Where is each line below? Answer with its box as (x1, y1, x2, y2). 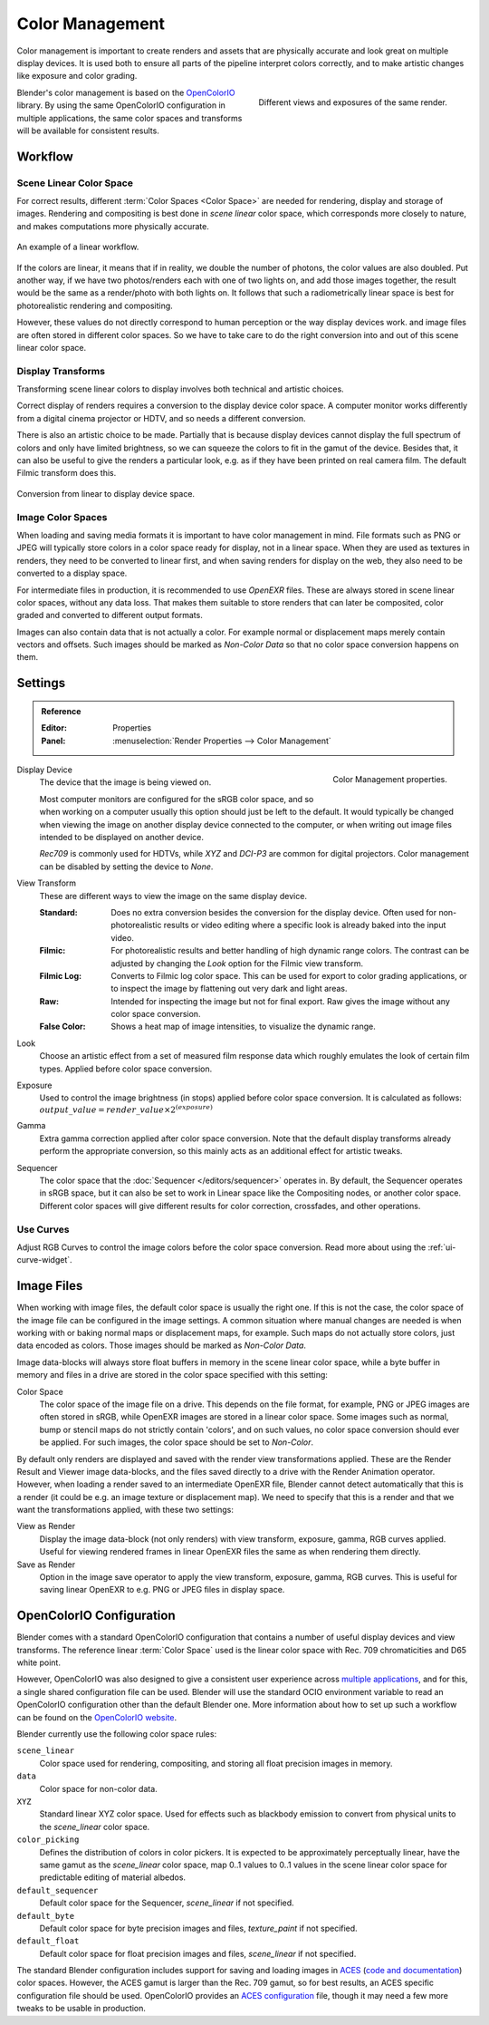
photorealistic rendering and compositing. (16, 300, 174, 311)
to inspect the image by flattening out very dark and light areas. (110, 983, 348, 994)
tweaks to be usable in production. (16, 2003, 147, 2014)
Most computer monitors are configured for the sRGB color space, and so (39, 793, 314, 804)
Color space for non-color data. (39, 1783, 158, 1794)
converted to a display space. (16, 567, 128, 579)
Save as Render (16, 1559, 76, 1570)
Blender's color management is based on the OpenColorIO (16, 87, 235, 98)
